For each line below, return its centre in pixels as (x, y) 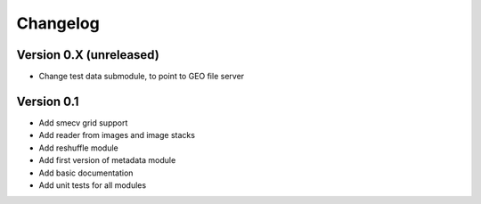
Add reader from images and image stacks (117, 135)
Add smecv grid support (83, 122)
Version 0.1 (48, 101)
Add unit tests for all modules (93, 185)
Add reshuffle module (79, 148)
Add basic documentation (86, 173)
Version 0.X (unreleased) (88, 55)
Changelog (58, 23)
